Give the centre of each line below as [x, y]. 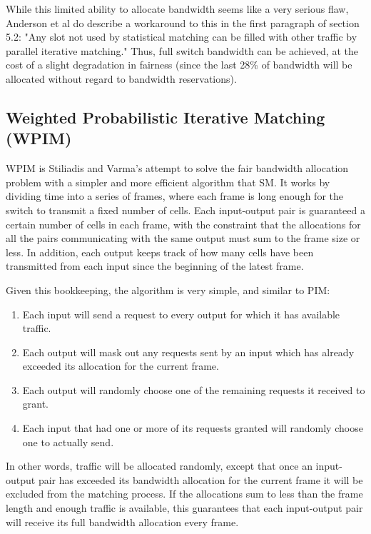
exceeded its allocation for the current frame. [121, 366]
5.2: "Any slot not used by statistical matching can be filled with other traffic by [182, 37]
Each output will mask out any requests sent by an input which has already [188, 352]
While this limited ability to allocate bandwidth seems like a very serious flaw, [177, 9]
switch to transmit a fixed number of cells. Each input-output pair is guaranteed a [185, 210]
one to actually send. [68, 442]
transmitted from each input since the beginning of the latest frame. [155, 266]
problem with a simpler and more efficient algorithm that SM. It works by [168, 182]
